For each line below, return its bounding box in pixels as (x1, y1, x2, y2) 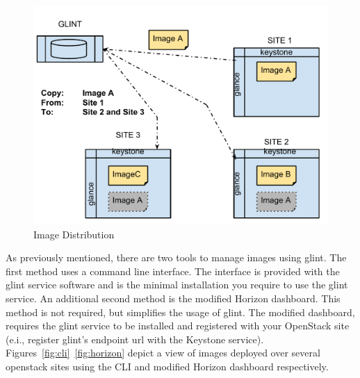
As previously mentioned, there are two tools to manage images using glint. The (6, 250, 347, 265)
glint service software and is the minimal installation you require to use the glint (6, 277, 348, 292)
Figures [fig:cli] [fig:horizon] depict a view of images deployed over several (6, 345, 320, 360)
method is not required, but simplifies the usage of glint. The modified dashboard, (6, 304, 355, 319)
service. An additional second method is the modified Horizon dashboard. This (6, 291, 341, 306)
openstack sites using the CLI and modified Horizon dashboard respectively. (6, 359, 329, 374)
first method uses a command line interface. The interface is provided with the (6, 263, 340, 278)
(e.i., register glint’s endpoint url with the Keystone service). (6, 331, 264, 346)
